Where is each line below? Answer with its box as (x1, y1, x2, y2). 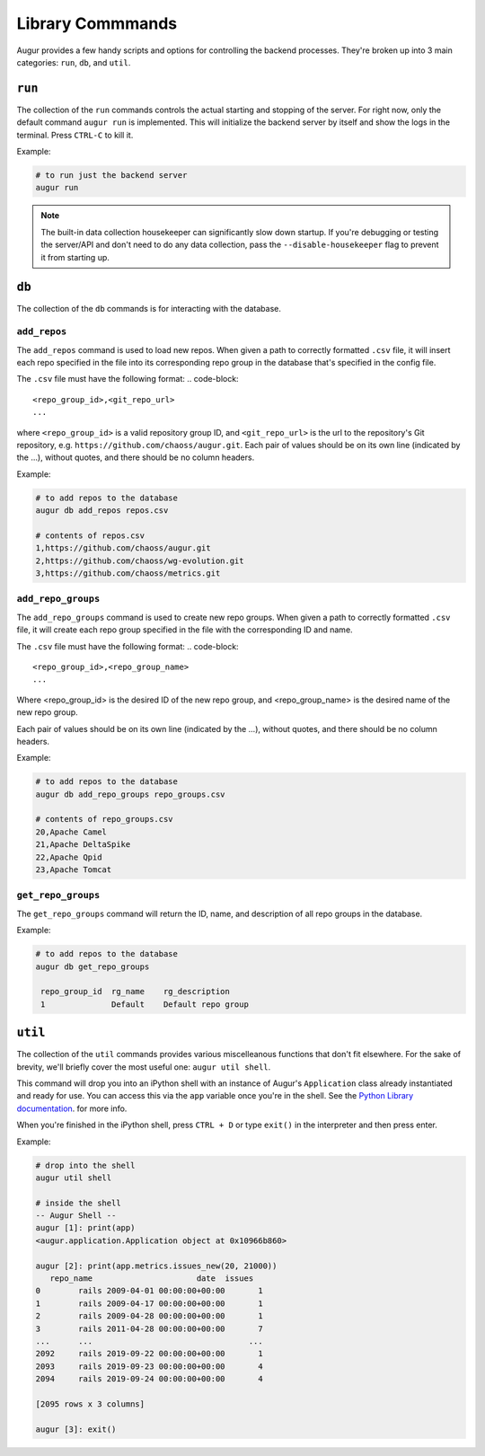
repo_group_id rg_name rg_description (40, 986, 231, 997)
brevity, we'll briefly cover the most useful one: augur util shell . (16, 1061, 271, 1072)
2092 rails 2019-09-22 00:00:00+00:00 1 (35, 1348, 264, 1359)
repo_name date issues (49, 1274, 254, 1284)
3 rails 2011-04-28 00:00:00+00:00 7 (35, 1323, 264, 1334)
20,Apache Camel (35, 826, 108, 837)
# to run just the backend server (35, 171, 188, 180)
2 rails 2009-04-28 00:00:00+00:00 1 (35, 1311, 264, 1321)
